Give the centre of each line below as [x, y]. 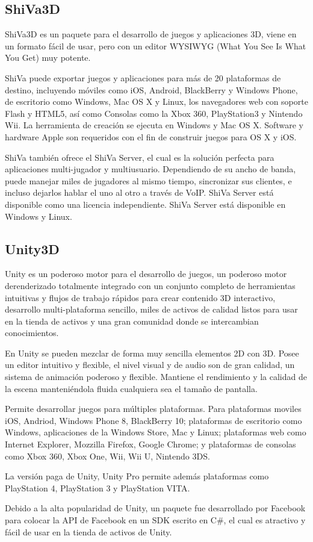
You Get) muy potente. [48, 58]
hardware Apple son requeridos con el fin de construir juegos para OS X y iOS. [151, 136]
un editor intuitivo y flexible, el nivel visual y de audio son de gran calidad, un [150, 365]
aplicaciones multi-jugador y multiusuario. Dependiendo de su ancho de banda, [150, 169]
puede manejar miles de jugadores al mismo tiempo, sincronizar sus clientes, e [148, 180]
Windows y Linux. [39, 216]
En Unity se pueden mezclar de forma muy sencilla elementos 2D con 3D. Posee [152, 353]
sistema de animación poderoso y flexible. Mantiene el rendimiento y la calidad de [156, 377]
